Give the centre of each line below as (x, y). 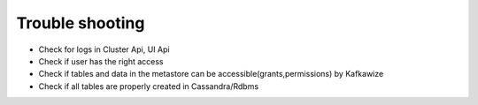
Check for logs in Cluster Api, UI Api (104, 49)
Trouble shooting (81, 23)
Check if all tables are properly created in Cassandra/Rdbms (149, 86)
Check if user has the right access (101, 61)
